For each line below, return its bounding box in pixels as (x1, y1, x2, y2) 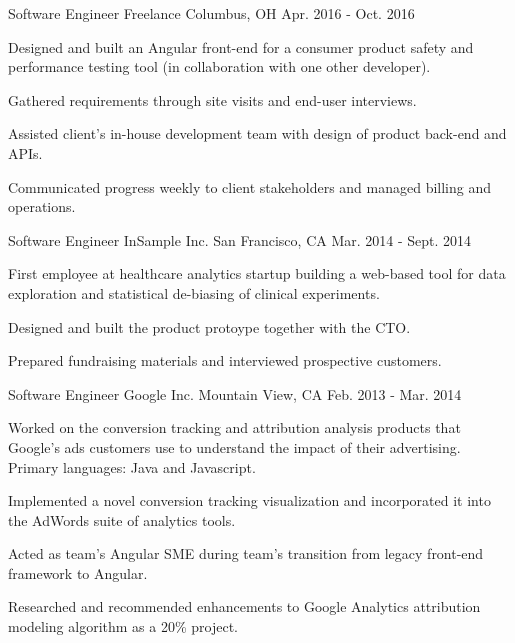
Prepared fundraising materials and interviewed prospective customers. (8, 350, 442, 371)
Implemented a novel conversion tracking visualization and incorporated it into (8, 490, 491, 511)
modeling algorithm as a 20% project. (8, 616, 238, 637)
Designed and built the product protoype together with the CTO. (8, 316, 411, 337)
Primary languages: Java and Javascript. (8, 456, 256, 477)
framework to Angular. (8, 562, 148, 583)
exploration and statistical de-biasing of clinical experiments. (8, 282, 380, 303)
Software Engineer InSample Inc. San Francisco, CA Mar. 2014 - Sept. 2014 (8, 229, 472, 250)
